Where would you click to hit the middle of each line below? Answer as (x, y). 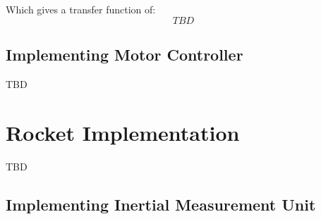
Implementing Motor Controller (125, 54)
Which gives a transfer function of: (81, 9)
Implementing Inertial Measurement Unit (161, 204)
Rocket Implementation (123, 132)
